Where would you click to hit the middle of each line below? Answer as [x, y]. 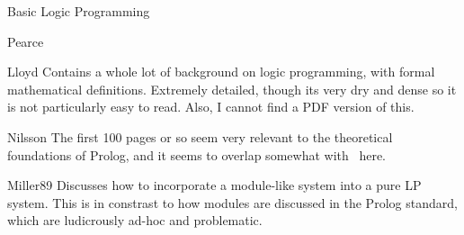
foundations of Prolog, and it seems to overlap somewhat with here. [197, 154]
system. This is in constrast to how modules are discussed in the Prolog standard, [232, 202]
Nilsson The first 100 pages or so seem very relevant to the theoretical [200, 136]
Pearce [26, 41]
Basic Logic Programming [79, 11]
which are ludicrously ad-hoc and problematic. [135, 220]
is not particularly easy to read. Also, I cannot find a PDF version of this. [211, 107]
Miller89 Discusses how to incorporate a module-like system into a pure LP [214, 185]
